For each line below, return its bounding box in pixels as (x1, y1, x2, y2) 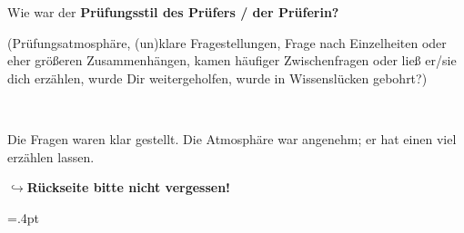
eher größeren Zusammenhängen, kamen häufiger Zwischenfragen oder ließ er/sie (7, 51, 457, 70)
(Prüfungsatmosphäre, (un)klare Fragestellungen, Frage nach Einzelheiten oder (7, 33, 447, 52)
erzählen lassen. (7, 147, 95, 166)
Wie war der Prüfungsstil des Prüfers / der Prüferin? (7, 3, 339, 21)
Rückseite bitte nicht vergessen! (26, 178, 231, 197)
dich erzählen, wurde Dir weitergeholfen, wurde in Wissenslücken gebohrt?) (7, 68, 428, 87)
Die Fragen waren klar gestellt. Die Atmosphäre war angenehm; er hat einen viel (7, 129, 457, 148)
